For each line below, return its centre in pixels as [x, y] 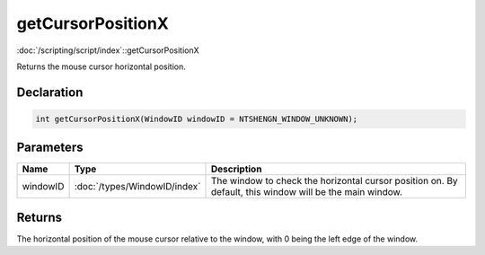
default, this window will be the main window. [307, 192]
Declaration [50, 92]
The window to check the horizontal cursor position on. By [334, 181]
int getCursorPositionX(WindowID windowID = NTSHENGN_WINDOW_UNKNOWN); [197, 119]
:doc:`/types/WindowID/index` [137, 187]
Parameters [50, 148]
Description [236, 169]
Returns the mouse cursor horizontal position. [101, 66]
